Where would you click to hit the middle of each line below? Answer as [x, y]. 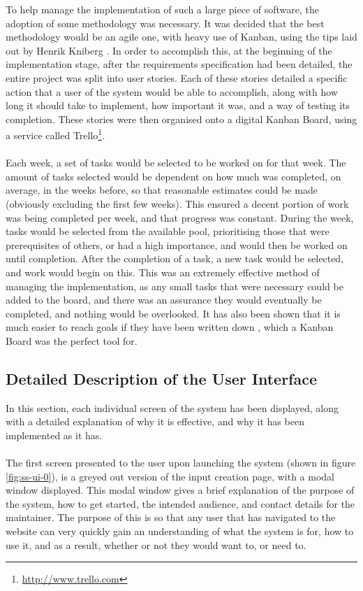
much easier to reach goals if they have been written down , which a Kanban [170, 327]
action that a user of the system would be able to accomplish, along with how [172, 91]
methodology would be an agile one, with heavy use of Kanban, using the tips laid [181, 37]
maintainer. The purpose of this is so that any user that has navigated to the [171, 517]
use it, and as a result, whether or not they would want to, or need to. [156, 544]
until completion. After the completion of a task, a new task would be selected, [175, 258]
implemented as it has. [54, 435]
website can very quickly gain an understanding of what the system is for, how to [180, 531]
